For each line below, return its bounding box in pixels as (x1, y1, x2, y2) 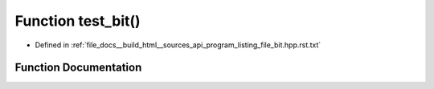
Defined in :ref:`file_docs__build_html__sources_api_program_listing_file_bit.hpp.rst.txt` (35, 40, 321, 50)
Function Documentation (14, 61, 142, 75)
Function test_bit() (14, 12, 141, 30)
